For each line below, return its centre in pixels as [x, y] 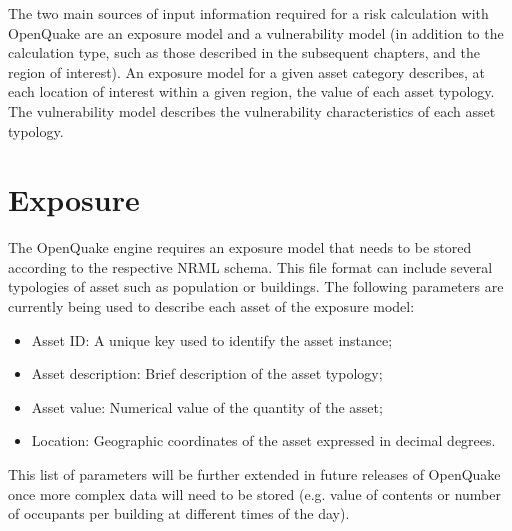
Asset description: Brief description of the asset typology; [207, 373]
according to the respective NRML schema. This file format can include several [250, 266]
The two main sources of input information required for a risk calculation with [248, 13]
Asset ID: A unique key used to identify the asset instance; [212, 339]
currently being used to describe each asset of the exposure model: [211, 306]
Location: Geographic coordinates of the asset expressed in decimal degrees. [263, 440]
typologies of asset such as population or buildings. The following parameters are [256, 286]
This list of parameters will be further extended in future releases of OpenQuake [254, 474]
